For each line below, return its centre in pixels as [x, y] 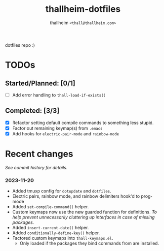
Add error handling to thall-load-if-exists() [59, 95]
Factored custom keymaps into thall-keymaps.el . [63, 238]
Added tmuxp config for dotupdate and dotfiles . [62, 191]
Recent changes [39, 154]
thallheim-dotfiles [83, 9]
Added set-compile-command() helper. [50, 207]
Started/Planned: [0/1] [40, 83]
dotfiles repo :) [20, 45]
